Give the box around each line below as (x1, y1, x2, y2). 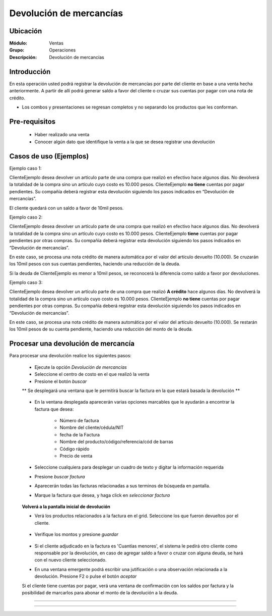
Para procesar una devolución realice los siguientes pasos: (9, 353, 132, 359)
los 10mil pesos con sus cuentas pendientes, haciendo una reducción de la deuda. (9, 261, 181, 267)
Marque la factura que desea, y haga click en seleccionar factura (34, 492, 170, 498)
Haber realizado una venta (34, 132, 90, 138)
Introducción (9, 67, 51, 76)
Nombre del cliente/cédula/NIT (59, 424, 124, 431)
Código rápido (59, 445, 90, 452)
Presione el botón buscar (34, 378, 87, 384)
